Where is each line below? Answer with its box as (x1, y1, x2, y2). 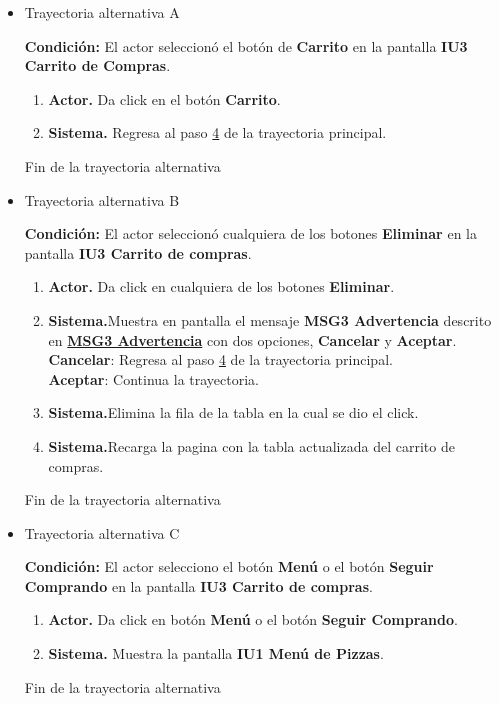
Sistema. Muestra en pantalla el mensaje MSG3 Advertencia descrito (48, 309, 492, 330)
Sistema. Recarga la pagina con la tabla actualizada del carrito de (48, 435, 455, 456)
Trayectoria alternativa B (24, 189, 180, 210)
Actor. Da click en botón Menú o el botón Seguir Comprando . (48, 609, 458, 630)
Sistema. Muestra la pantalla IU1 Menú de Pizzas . (48, 643, 384, 664)
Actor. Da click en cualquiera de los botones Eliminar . (48, 276, 395, 297)
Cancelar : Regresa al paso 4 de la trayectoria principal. (48, 349, 393, 370)
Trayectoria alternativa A (24, 2, 180, 22)
